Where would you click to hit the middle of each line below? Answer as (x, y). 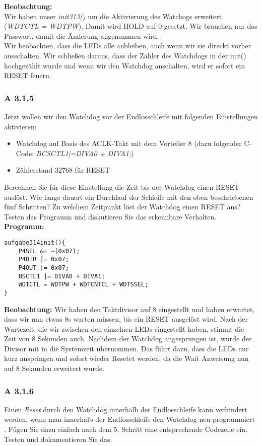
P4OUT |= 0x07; (44, 268)
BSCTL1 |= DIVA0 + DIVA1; (62, 276)
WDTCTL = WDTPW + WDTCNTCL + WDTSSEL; (83, 285)
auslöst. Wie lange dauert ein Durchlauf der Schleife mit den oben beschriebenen (129, 197)
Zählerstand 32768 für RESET (63, 170)
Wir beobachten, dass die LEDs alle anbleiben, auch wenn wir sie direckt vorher (127, 46)
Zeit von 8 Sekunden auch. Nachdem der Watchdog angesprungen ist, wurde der (128, 339)
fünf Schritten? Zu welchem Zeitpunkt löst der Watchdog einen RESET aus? (122, 207)
